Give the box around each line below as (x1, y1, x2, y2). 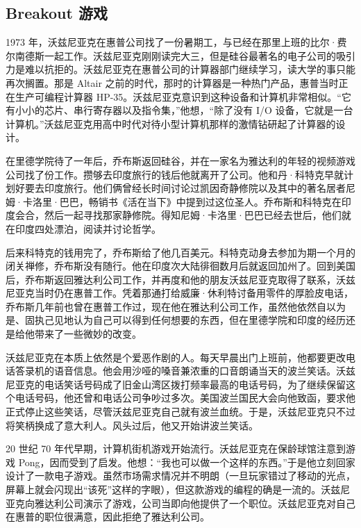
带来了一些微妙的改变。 (34, 327, 142, 341)
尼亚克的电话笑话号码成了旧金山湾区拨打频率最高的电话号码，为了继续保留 (6, 377, 346, 391)
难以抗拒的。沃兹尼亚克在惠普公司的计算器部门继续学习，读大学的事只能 (24, 62, 355, 76)
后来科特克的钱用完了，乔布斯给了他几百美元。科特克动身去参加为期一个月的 (6, 245, 355, 259)
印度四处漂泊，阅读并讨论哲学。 (15, 221, 161, 236)
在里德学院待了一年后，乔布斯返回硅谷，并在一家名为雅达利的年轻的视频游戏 (6, 153, 355, 167)
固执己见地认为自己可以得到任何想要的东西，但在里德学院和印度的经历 (24, 313, 346, 327)
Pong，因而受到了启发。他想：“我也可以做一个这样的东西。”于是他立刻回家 (18, 454, 355, 469)
